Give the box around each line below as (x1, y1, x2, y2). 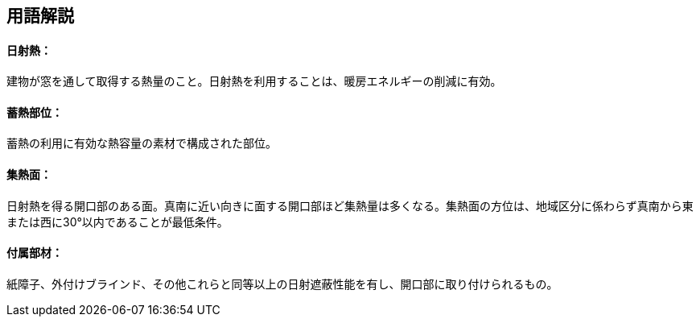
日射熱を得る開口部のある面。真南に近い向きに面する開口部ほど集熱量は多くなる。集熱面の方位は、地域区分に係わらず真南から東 (6, 198, 694, 213)
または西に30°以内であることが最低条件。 (6, 214, 229, 229)
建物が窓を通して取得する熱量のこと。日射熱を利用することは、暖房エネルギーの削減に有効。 (6, 74, 502, 89)
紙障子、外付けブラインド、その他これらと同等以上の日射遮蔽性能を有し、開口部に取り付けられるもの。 (6, 276, 558, 291)
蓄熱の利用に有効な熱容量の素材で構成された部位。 (6, 136, 277, 151)
